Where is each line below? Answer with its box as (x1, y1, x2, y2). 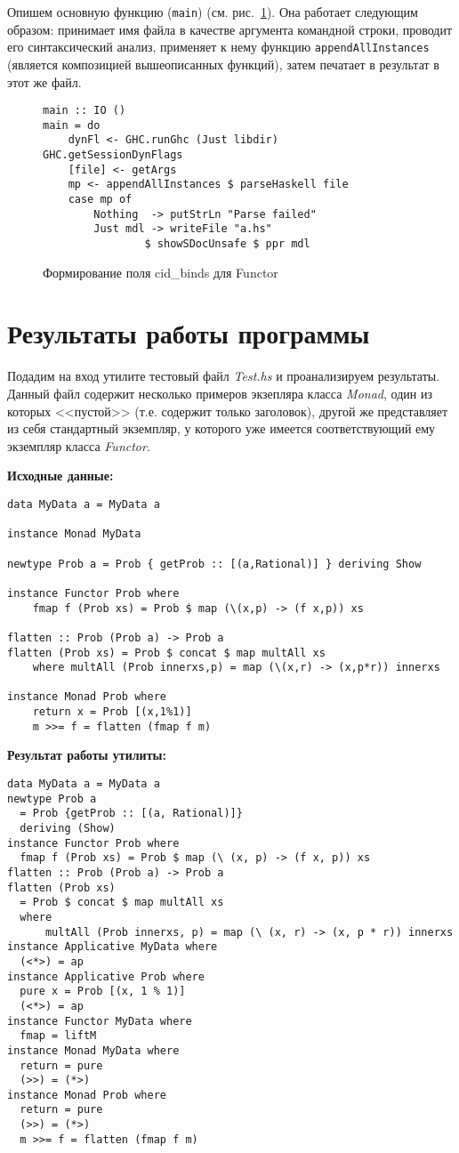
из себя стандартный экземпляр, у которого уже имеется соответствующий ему (7, 419, 436, 438)
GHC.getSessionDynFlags (43, 149, 183, 162)
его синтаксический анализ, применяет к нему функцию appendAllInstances (7, 37, 430, 56)
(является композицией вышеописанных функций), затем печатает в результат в (7, 54, 439, 73)
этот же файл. (7, 72, 82, 91)
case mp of (68, 193, 133, 206)
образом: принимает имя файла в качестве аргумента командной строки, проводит (7, 20, 453, 38)
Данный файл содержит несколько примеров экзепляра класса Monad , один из (7, 383, 432, 402)
